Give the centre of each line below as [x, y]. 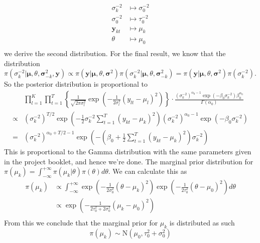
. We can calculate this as [148, 171]
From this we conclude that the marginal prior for [81, 223]
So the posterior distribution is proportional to [76, 84]
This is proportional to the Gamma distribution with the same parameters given [128, 152]
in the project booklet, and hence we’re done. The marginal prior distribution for [129, 161]
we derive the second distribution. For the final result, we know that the [115, 53]
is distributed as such [202, 223]
